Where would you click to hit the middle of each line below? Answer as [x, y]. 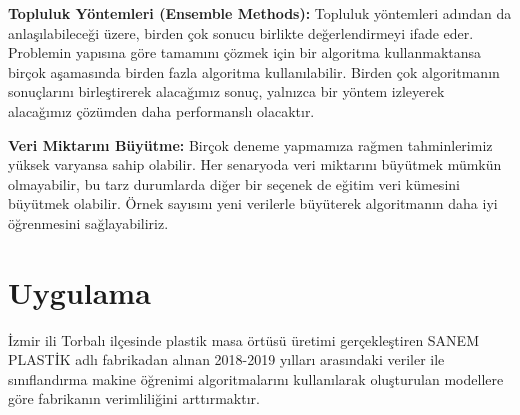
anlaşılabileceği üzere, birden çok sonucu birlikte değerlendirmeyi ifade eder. [241, 32]
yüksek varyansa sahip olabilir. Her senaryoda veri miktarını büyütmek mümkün [255, 164]
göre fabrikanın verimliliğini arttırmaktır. [134, 398]
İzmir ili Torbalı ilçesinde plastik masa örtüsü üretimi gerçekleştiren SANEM [243, 339]
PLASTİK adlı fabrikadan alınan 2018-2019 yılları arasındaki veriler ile [226, 359]
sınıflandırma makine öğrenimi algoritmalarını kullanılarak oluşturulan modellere [256, 378]
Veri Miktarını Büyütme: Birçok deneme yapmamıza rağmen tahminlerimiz [250, 144]
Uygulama [79, 291]
